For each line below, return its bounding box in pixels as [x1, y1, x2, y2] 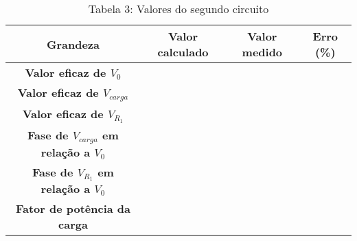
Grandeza [46, 36, 100, 52]
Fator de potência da [15, 200, 131, 217]
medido [242, 44, 283, 60]
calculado [157, 44, 209, 60]
